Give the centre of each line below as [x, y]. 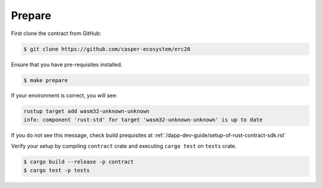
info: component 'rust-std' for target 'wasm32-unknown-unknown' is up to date [143, 120]
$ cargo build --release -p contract [79, 162]
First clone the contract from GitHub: [56, 33]
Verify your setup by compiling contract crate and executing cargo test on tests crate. [124, 146]
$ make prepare [46, 80]
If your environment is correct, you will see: [64, 96]
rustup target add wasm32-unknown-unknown [86, 111]
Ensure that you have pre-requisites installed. [67, 64]
